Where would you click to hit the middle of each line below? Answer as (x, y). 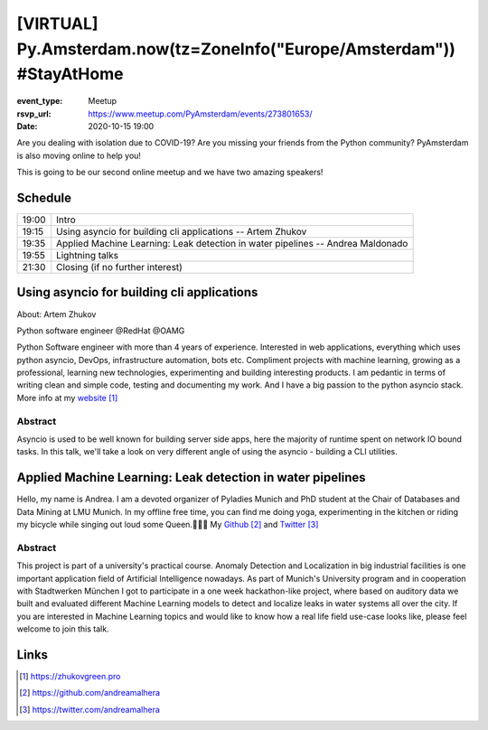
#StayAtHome (70, 75)
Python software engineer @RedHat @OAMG (101, 331)
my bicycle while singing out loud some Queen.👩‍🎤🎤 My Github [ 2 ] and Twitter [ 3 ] (168, 525)
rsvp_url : (34, 114)
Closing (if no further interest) (119, 267)
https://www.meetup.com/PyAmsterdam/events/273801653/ (200, 114)
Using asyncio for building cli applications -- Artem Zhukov (181, 232)
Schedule (44, 197)
